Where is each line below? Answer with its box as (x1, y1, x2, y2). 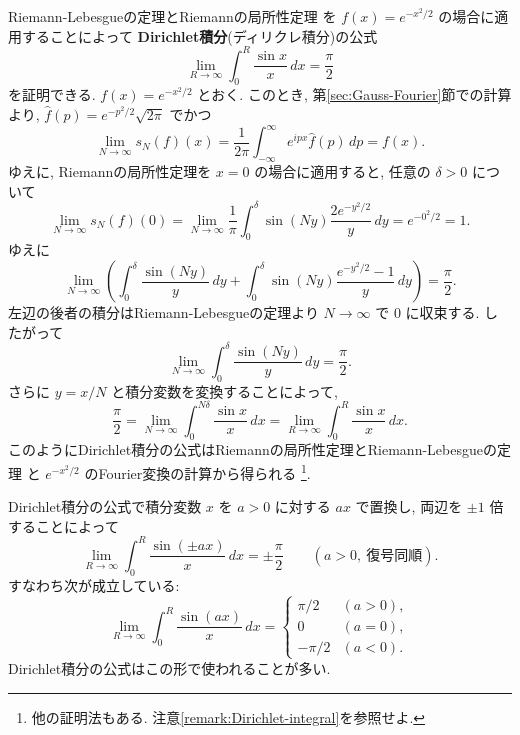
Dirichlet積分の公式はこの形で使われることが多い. (8, 657, 331, 678)
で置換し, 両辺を (355, 496, 463, 517)
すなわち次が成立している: (8, 574, 180, 595)
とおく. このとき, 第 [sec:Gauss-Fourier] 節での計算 (197, 84, 512, 105)
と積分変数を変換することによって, (111, 380, 338, 401)
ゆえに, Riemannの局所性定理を (8, 160, 212, 181)
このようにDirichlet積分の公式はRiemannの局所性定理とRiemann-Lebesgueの (8, 439, 497, 460)
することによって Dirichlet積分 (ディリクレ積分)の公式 (21, 25, 378, 46)
